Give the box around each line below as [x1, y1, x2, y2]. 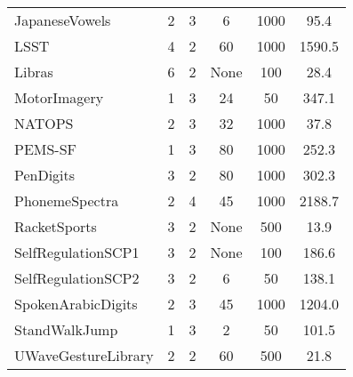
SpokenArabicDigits [14, 293, 138, 314]
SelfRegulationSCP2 [14, 268, 140, 288]
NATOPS [14, 113, 74, 133]
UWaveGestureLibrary [14, 345, 154, 365]
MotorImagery [14, 87, 104, 108]
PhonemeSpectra [14, 190, 119, 211]
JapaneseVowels [14, 10, 111, 30]
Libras [14, 61, 53, 82]
